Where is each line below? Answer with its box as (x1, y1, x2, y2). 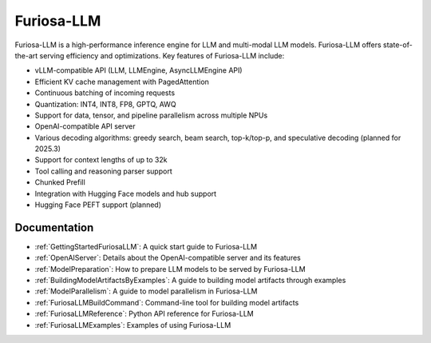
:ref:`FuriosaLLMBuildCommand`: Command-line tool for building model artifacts (34, 297, 299, 307)
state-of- (383, 40, 413, 50)
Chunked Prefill (34, 177, 85, 187)
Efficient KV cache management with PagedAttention (34, 77, 209, 86)
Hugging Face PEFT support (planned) (34, 200, 162, 209)
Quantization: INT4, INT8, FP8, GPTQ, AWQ (34, 99, 176, 109)
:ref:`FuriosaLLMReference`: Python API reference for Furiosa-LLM (34, 309, 255, 319)
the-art (14, 50, 38, 60)
